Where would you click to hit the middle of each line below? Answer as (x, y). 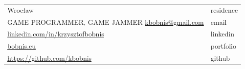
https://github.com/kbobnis (50, 58)
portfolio (223, 46)
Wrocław (21, 9)
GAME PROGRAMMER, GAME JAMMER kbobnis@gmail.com (106, 22)
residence (224, 9)
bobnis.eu (22, 46)
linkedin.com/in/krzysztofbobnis (56, 34)
